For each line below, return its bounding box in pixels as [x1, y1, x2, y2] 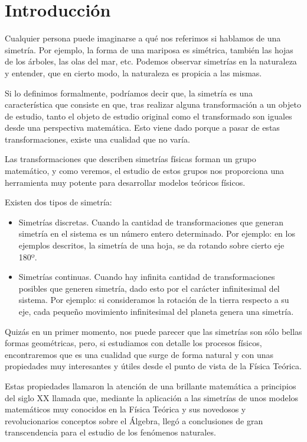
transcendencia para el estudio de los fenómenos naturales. [5, 426, 216, 438]
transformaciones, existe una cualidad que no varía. [5, 133, 190, 145]
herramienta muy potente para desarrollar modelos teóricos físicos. [5, 176, 246, 188]
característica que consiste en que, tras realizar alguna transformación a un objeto [5, 98, 301, 111]
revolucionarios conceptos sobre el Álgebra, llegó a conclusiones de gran [5, 414, 263, 427]
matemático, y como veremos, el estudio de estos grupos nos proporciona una [5, 164, 285, 177]
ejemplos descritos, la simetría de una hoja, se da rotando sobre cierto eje [18, 239, 285, 251]
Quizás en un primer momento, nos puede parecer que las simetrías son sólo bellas [5, 325, 302, 337]
